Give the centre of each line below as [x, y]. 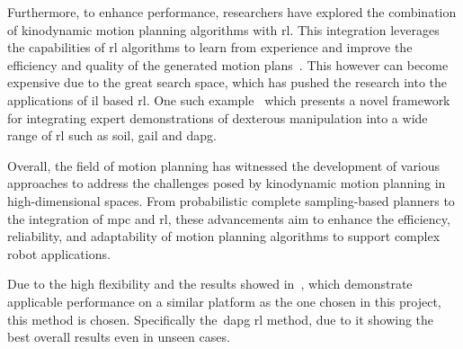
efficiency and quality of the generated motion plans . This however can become [228, 64]
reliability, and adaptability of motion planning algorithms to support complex [224, 236]
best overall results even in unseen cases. [119, 337]
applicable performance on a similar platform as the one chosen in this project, [224, 301]
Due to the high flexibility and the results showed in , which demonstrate [210, 284]
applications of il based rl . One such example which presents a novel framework [229, 99]
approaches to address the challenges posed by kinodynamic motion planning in [227, 183]
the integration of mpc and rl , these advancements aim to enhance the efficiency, [229, 218]
